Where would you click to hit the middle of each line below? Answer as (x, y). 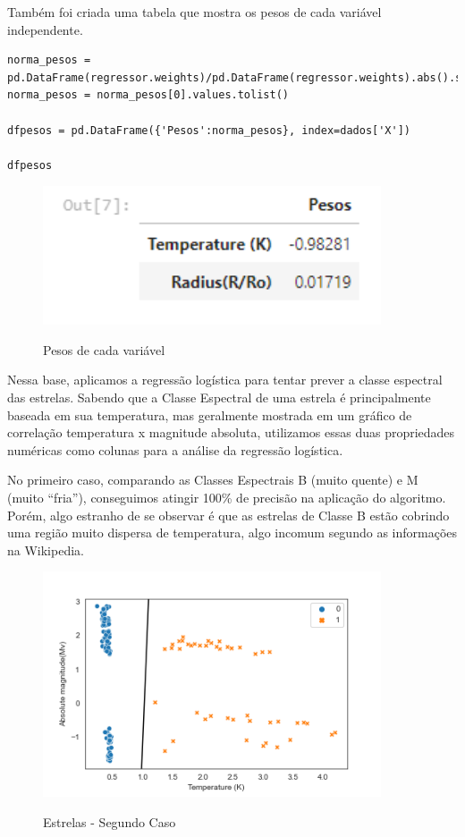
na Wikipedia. (46, 550)
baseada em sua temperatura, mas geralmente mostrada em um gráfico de (210, 414)
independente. (45, 29)
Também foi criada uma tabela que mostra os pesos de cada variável (194, 12)
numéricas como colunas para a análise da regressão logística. (175, 449)
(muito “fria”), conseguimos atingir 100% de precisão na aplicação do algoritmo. (227, 497)
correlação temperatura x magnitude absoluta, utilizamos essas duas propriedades (231, 432)
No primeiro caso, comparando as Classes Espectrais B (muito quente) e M (213, 480)
